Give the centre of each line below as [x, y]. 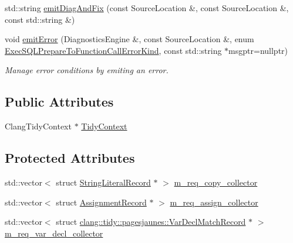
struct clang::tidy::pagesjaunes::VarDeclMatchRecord [151, 222]
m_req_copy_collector [216, 182]
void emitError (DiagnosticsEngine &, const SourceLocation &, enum [129, 39]
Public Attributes [59, 102]
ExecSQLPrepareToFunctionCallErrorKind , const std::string [113, 50]
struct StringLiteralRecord [103, 182]
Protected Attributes [70, 158]
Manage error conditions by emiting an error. [87, 70]
